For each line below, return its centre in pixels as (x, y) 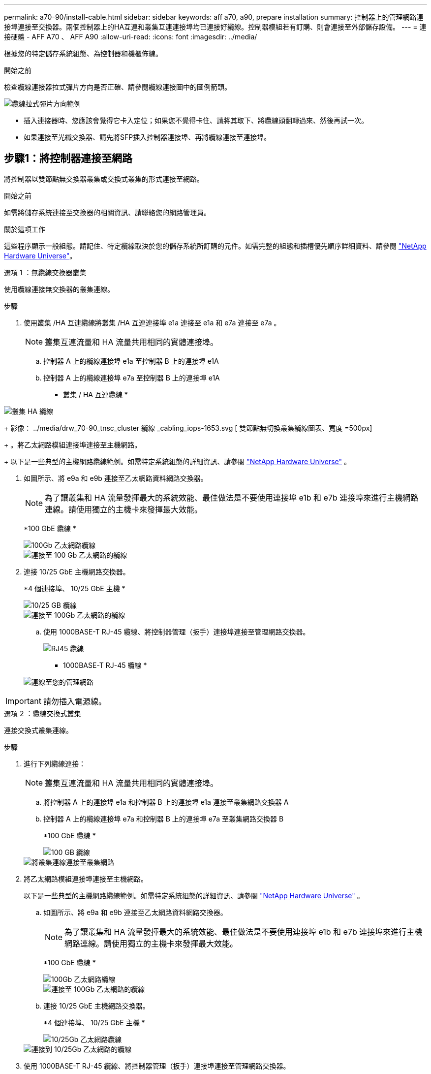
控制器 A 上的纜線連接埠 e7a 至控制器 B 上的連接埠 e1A (132, 378)
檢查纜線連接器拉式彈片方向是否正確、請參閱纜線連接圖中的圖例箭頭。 (118, 87)
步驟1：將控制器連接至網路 (68, 158)
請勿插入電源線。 (75, 701)
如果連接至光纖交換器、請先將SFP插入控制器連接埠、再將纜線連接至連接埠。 (147, 137)
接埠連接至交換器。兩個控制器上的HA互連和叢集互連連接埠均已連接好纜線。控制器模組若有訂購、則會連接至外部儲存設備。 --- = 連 (215, 27)
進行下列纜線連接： (55, 763)
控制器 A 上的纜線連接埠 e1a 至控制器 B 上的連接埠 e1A (131, 361)
